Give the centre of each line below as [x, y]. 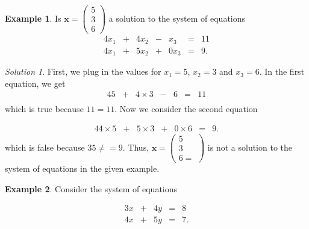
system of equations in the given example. [82, 168]
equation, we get [35, 83]
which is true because [44, 109]
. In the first [282, 71]
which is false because [45, 147]
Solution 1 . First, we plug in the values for [83, 71]
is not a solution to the [250, 147]
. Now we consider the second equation [186, 109]
